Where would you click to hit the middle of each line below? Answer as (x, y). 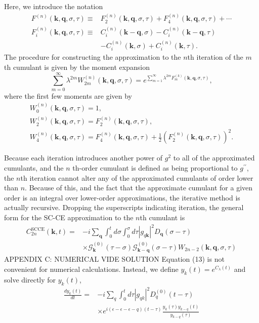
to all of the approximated (214, 158)
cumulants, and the (34, 167)
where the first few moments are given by (68, 95)
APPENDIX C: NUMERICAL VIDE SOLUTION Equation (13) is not (114, 259)
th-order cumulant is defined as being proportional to (155, 167)
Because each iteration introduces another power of (83, 158)
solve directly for (30, 279)
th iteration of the (215, 57)
